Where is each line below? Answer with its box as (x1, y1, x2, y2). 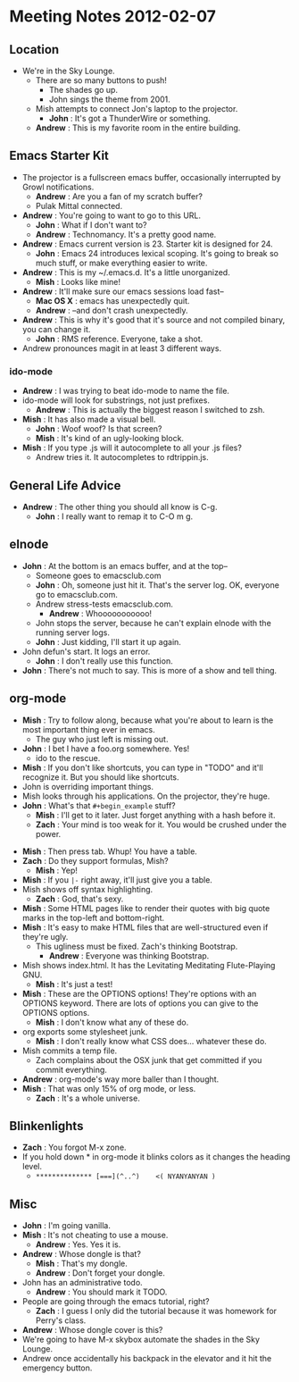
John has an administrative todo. (21, 1277, 143, 1288)
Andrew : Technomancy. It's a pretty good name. (35, 229, 217, 239)
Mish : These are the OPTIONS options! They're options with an (21, 988, 257, 999)
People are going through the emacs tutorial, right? (21, 1296, 210, 1307)
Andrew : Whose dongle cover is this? (21, 1325, 163, 1336)
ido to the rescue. (35, 752, 101, 763)
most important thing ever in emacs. (21, 724, 155, 734)
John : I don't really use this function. (35, 655, 173, 666)
